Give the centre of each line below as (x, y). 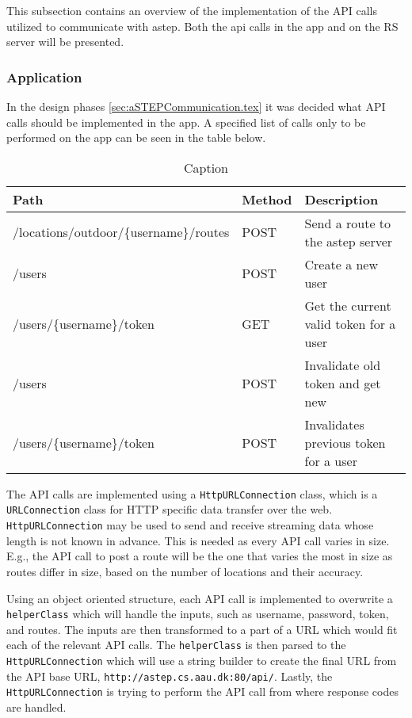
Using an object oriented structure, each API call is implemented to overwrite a (200, 598)
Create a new (341, 264)
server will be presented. (65, 42)
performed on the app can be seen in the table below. (136, 137)
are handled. (36, 707)
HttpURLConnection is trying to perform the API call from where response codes (202, 691)
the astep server (349, 241)
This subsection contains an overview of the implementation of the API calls (192, 10)
